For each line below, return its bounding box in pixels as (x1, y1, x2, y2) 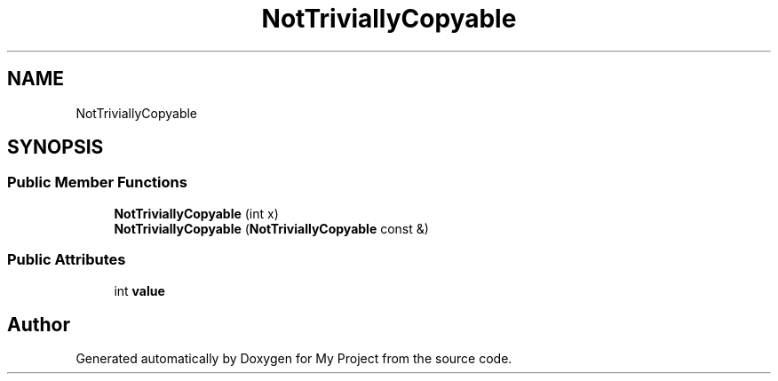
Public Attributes (7, 250, 126, 269)
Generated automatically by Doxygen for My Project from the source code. (75, 351, 512, 367)
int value (114, 282, 165, 298)
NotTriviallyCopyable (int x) (114, 205, 279, 221)
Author (7, 313, 70, 336)
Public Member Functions (7, 173, 187, 192)
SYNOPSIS (7, 136, 104, 159)
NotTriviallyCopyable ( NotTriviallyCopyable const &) (114, 220, 429, 236)
